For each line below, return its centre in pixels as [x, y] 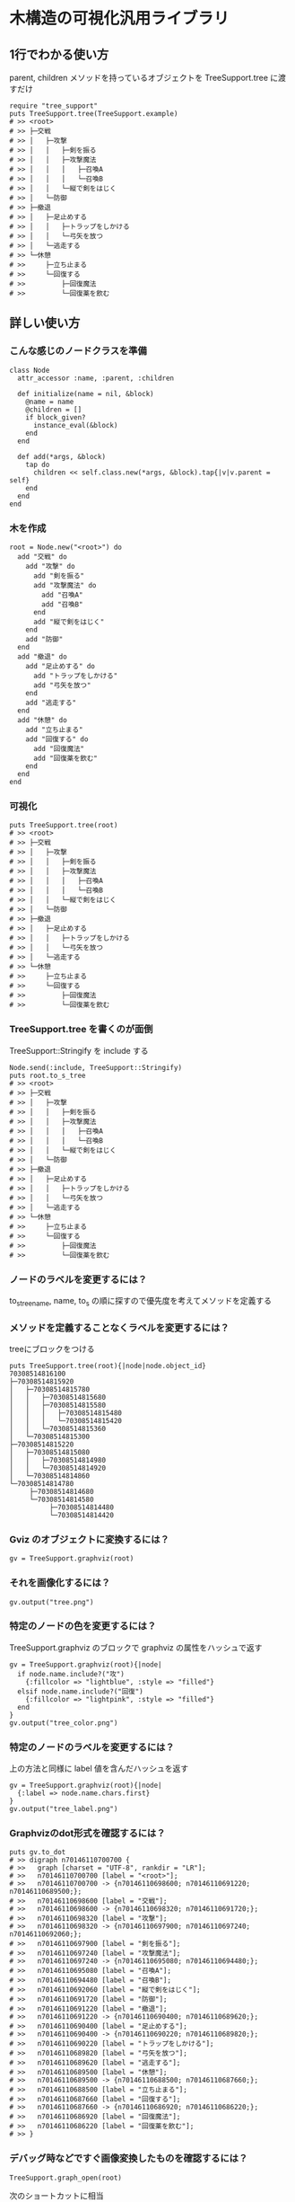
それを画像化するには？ [60, 1583]
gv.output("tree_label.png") [64, 1809]
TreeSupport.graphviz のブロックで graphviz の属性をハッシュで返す [136, 1647]
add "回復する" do [57, 739]
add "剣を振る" [59, 576]
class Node [30, 370]
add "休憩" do [42, 720]
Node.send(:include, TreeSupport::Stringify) [95, 1067]
